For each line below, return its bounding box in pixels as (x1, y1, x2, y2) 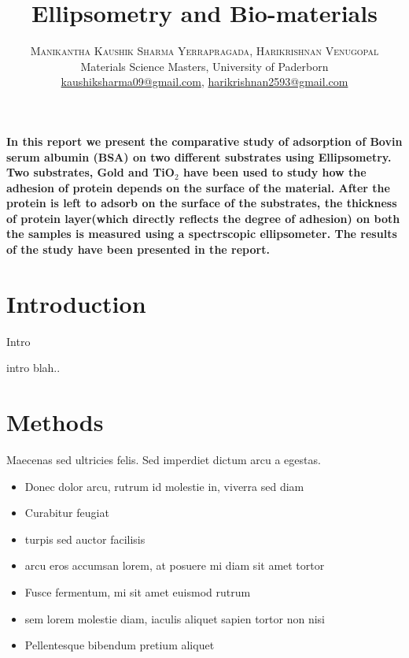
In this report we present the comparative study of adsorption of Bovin (6, 132, 403, 149)
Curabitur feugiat (24, 504, 109, 521)
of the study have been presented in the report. (6, 241, 270, 258)
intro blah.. (6, 359, 61, 376)
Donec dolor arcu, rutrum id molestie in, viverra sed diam (24, 478, 304, 494)
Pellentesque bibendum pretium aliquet (24, 637, 215, 653)
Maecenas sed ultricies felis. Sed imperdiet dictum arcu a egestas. (6, 452, 321, 468)
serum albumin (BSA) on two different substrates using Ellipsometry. (6, 148, 392, 165)
